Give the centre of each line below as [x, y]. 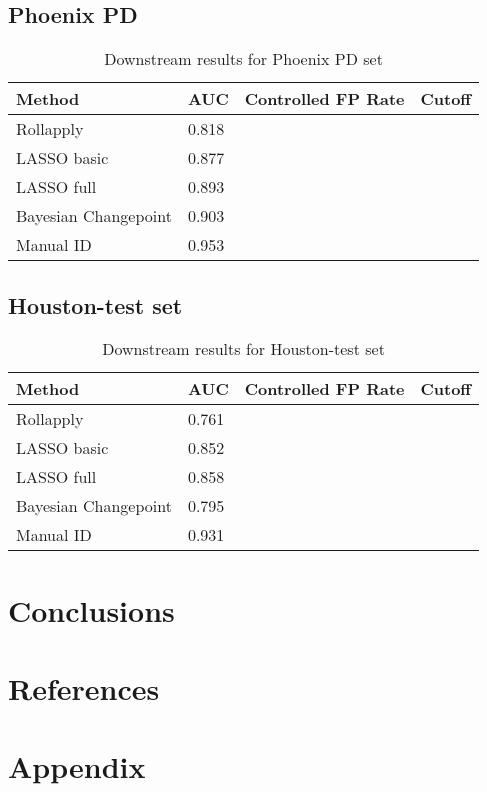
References [84, 687]
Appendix [77, 766]
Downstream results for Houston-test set [243, 349]
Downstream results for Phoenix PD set [243, 59]
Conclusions [91, 609]
